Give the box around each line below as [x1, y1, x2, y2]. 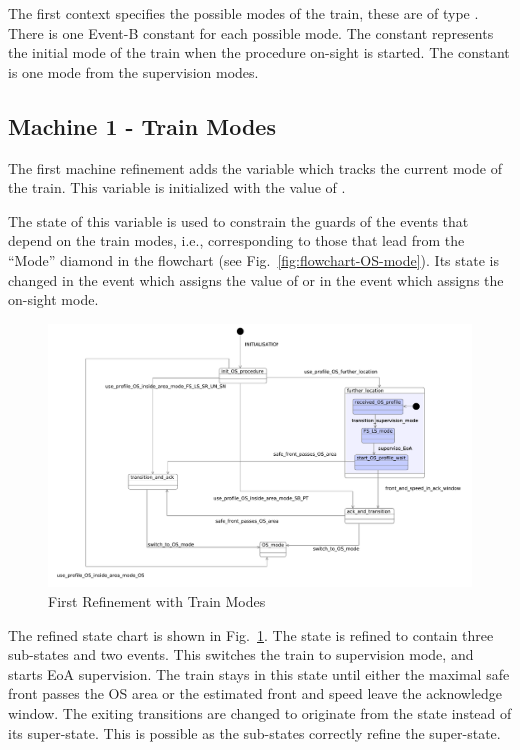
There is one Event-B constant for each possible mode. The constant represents [8, 22, 494, 43]
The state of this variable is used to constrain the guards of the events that [8, 210, 469, 231]
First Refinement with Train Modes [48, 591, 266, 612]
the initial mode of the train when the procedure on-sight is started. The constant [8, 42, 510, 63]
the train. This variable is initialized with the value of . [8, 177, 346, 198]
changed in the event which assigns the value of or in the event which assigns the [8, 269, 504, 290]
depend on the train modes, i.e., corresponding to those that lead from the [8, 230, 465, 251]
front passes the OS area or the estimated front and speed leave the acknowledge [8, 683, 502, 704]
